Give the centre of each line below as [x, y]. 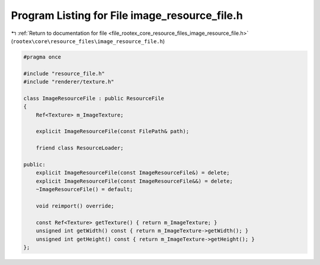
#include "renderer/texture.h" [69, 82]
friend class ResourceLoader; [80, 148]
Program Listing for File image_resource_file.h [127, 15]
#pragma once [42, 57]
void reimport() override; [75, 206]
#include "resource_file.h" [64, 73]
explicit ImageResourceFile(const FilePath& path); [113, 131]
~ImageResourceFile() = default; [84, 190]
